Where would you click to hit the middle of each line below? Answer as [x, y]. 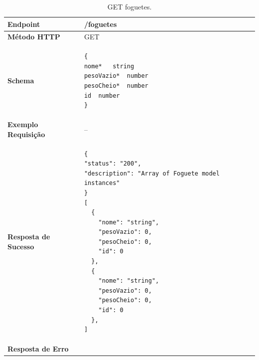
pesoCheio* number [116, 86]
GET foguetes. [129, 6]
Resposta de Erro [38, 349]
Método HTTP [34, 37]
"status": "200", [113, 164]
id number [102, 95]
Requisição [26, 134]
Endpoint [24, 24]
